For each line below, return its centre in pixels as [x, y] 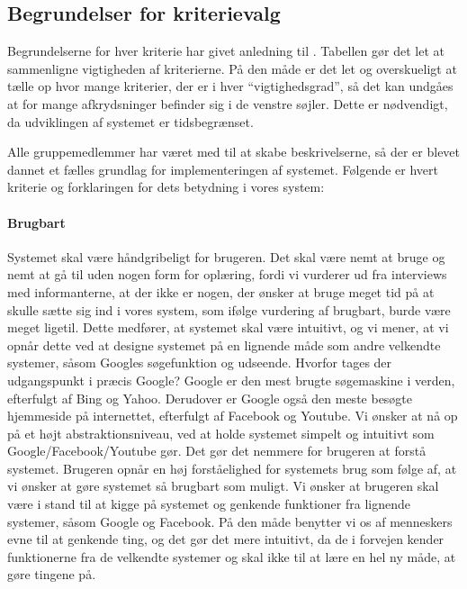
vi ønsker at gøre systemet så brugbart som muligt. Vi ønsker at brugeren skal [223, 486]
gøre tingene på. [52, 574]
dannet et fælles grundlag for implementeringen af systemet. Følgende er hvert [223, 169]
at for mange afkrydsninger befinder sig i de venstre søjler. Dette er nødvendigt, [228, 103]
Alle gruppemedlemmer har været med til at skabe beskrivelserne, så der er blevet [234, 152]
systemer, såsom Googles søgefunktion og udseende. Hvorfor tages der [200, 362]
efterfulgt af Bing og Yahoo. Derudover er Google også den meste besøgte [210, 398]
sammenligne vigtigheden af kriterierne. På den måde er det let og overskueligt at [232, 68]
